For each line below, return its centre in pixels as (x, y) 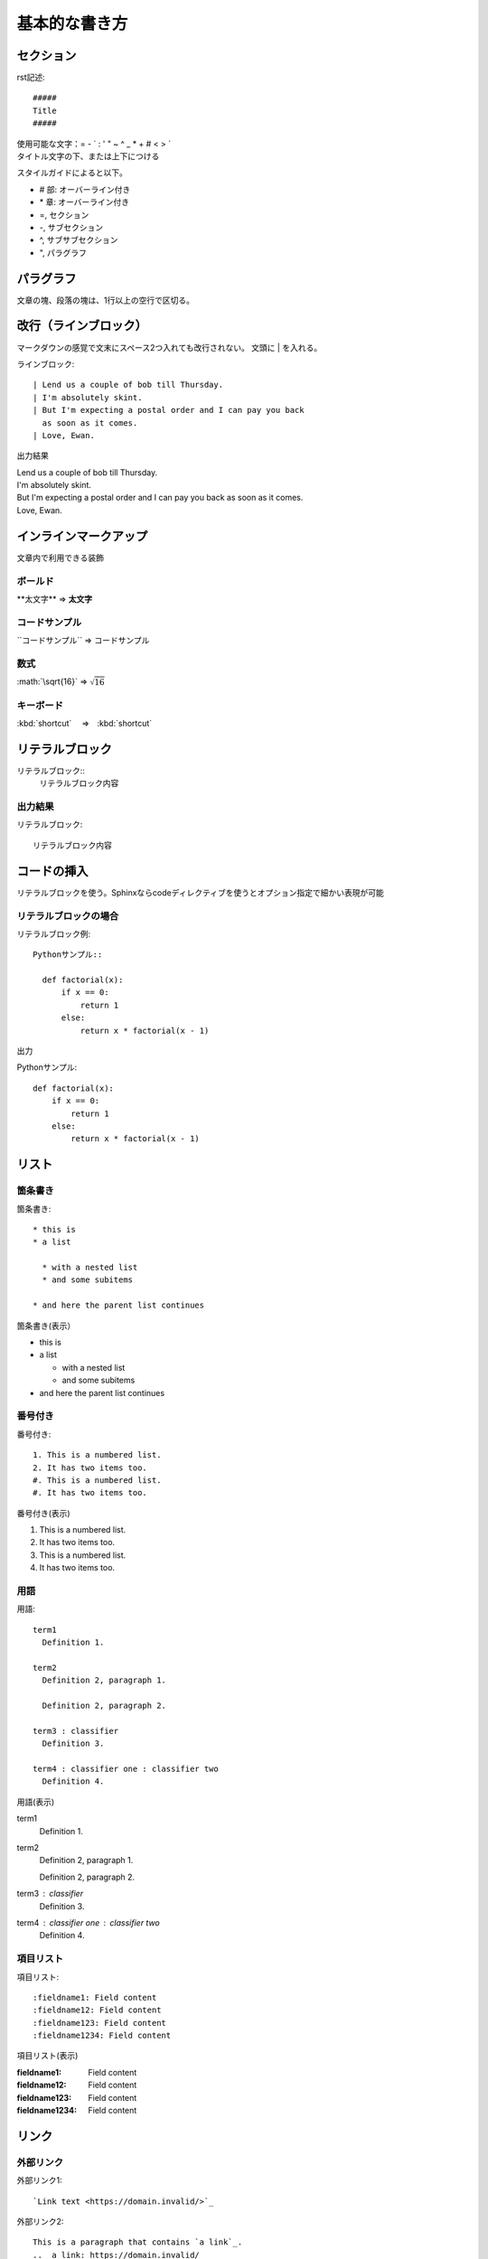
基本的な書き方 (72, 23)
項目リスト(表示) (47, 2056)
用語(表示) (36, 1802)
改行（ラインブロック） (82, 326)
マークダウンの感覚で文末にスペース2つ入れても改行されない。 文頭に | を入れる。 (169, 347)
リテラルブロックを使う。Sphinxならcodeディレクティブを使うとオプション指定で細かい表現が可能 (200, 892)
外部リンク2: (40, 2221)
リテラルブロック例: (54, 933)
